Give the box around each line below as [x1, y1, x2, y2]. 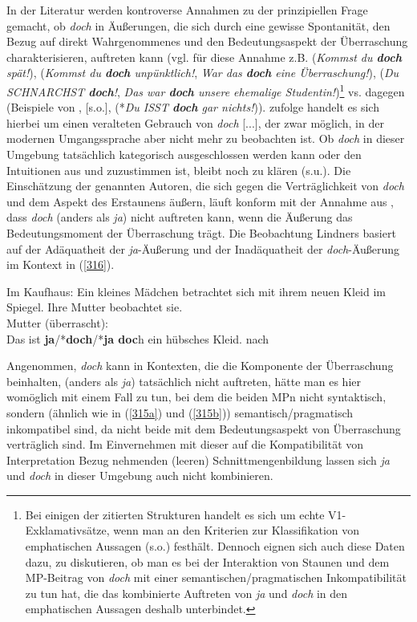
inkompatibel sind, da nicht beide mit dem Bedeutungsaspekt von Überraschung [6, 420, 401, 437]
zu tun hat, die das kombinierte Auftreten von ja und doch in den [25, 584, 348, 601]
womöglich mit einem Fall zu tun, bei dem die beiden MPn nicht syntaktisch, [6, 388, 387, 405]
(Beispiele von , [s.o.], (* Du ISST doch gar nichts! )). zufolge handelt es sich [6, 99, 379, 116]
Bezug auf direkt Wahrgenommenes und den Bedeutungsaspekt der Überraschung [6, 33, 408, 50]
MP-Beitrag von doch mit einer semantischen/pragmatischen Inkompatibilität [25, 569, 407, 586]
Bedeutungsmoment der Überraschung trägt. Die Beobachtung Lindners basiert [6, 224, 396, 241]
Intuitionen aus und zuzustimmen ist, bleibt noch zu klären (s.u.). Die [6, 161, 351, 178]
